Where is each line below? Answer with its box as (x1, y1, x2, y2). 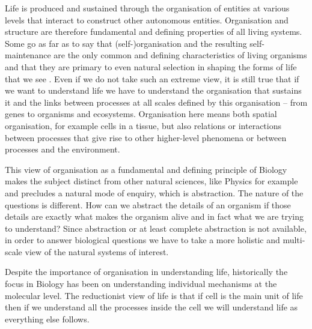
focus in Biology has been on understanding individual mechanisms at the (5, 277, 277, 290)
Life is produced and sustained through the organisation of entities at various (5, 2, 290, 14)
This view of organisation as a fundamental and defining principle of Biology (5, 163, 287, 175)
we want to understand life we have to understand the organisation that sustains (5, 84, 302, 97)
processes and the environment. (5, 143, 120, 155)
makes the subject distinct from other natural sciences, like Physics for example (5, 175, 298, 187)
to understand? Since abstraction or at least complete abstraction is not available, (5, 222, 307, 234)
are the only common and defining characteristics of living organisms (54, 49, 307, 61)
